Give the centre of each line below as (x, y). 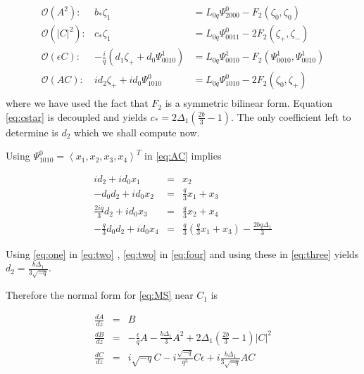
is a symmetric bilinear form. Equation (249, 103)
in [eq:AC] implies (183, 156)
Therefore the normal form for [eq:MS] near (100, 295)
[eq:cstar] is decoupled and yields (76, 116)
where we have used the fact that (77, 103)
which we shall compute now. (137, 132)
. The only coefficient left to (291, 116)
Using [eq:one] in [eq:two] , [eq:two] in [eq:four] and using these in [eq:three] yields (182, 253)
